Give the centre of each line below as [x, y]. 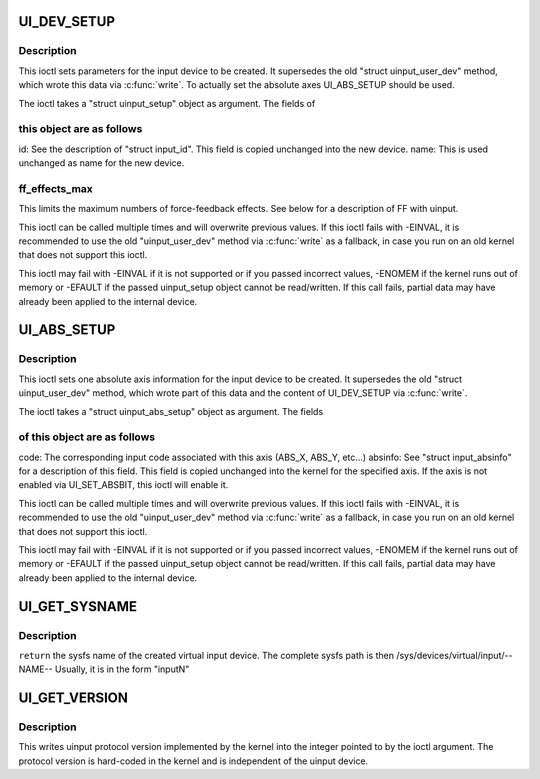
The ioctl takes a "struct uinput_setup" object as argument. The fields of [167, 103]
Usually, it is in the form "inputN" [122, 669]
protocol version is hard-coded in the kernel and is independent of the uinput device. [193, 761]
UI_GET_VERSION [73, 698]
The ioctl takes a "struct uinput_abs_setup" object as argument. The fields [171, 411]
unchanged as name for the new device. [101, 163]
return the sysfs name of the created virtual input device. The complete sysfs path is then [206, 655]
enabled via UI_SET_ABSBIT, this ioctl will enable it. [123, 485]
